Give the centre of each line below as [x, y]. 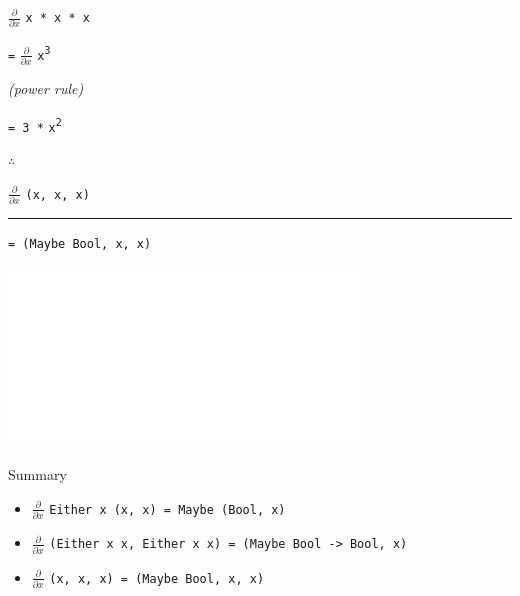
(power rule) [46, 88]
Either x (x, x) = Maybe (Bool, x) [167, 509]
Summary [37, 474]
